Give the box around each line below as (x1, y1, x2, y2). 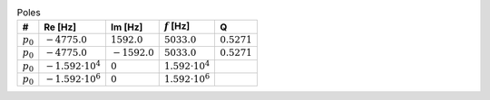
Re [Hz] (44, 21, 77, 33)
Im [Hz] (110, 21, 143, 33)
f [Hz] (163, 20, 191, 32)
